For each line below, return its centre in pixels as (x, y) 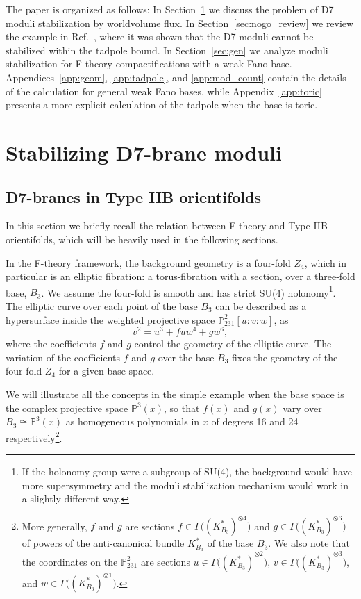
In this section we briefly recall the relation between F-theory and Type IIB (167, 225)
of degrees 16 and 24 (255, 421)
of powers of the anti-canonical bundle (103, 543)
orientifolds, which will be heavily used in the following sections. (142, 239)
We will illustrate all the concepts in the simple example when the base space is (175, 394)
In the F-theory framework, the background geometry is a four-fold (148, 262)
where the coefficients (51, 344)
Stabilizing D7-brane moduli (144, 152)
